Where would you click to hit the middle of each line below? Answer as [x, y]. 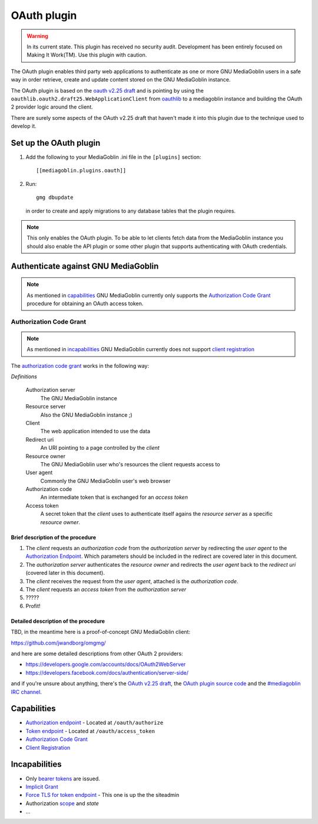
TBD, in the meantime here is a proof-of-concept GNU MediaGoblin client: [101, 632]
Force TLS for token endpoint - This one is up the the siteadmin [102, 795]
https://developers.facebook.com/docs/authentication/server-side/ [107, 672]
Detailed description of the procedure [58, 621]
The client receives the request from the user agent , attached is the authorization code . [132, 581]
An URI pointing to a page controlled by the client [100, 448]
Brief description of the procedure [54, 537]
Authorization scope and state [62, 803]
